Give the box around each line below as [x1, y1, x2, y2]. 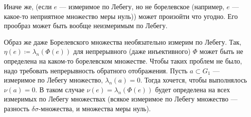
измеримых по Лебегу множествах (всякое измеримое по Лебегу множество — [4, 94, 238, 104]
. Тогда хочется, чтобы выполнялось [140, 75, 247, 85]
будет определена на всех [155, 84, 230, 94]
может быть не [199, 46, 243, 56]
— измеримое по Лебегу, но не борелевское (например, [59, 1, 225, 11]
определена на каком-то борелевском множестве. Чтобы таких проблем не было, [4, 55, 242, 66]
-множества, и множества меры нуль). [38, 103, 151, 113]
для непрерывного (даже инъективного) [73, 46, 191, 56]
